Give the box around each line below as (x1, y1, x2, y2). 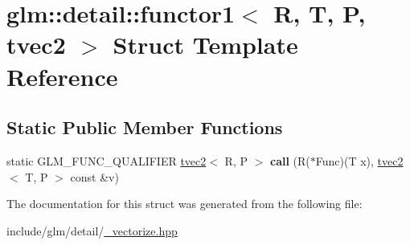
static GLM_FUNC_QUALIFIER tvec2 (6, 152, 207, 169)
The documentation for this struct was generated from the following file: (6, 195, 363, 212)
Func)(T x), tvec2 (315, 152, 404, 169)
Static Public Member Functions (6, 115, 283, 140)
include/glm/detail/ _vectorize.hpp (6, 222, 178, 239)
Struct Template (113, 28, 298, 61)
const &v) (70, 168, 119, 185)
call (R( (270, 152, 310, 169)
